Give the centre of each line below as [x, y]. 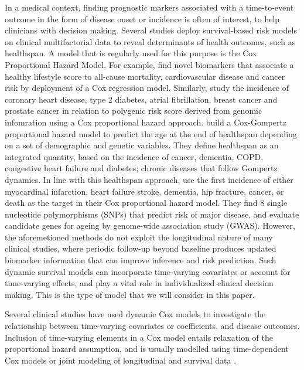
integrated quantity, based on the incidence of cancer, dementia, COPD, [134, 156]
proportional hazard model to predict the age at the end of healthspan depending [151, 133]
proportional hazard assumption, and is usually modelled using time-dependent [147, 349]
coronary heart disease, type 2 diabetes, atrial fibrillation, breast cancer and [141, 99]
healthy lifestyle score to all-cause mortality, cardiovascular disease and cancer [145, 76]
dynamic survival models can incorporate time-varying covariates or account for [148, 271]
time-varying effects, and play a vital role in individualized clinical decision [139, 283]
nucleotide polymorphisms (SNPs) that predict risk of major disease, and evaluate [152, 214]
